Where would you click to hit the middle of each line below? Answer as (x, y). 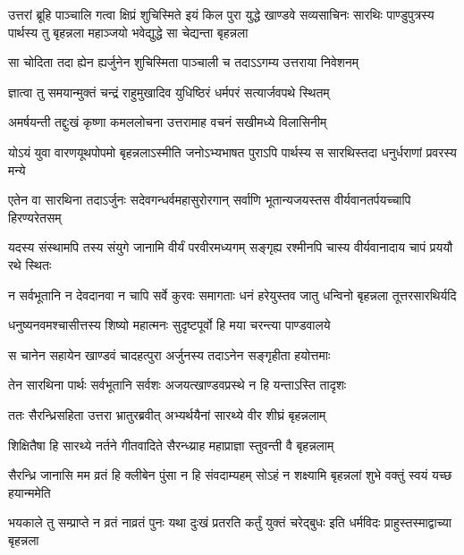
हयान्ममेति (30, 492)
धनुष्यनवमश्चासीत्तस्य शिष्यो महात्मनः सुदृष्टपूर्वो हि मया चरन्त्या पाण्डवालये (169, 325)
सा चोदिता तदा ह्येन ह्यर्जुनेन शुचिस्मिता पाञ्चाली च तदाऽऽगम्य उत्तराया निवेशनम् (184, 62)
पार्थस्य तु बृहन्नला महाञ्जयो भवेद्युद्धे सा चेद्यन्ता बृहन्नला (128, 32)
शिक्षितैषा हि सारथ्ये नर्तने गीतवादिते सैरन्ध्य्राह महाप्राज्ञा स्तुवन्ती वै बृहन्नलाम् (171, 445)
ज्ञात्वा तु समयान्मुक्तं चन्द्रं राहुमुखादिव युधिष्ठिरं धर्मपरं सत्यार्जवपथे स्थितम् (169, 92)
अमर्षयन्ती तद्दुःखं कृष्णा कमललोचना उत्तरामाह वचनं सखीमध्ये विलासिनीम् (168, 122)
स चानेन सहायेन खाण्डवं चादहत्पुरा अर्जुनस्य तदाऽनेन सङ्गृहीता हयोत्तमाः (169, 354)
